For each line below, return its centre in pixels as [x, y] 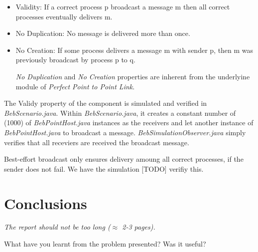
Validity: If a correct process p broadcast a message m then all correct [123, 6]
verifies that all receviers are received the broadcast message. [97, 142]
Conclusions [46, 203]
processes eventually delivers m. [64, 16]
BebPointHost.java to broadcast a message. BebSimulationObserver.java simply [125, 132]
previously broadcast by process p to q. [75, 60]
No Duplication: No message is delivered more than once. [103, 33]
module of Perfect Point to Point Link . [75, 86]
